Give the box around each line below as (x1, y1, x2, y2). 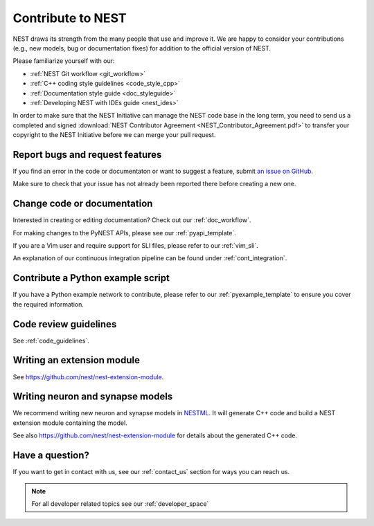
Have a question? (12, 450, 90, 462)
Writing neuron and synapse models (12, 391, 173, 403)
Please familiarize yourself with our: (12, 57, 115, 65)
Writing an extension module (12, 354, 140, 366)
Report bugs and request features (12, 149, 162, 161)
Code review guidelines (12, 318, 117, 330)
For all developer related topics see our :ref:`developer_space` (31, 499, 209, 508)
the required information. (12, 300, 84, 308)
